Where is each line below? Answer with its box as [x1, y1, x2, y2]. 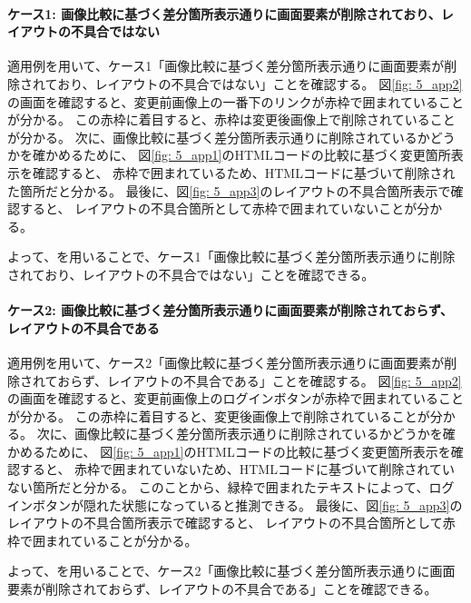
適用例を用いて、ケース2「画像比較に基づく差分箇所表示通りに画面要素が [7, 352, 445, 371]
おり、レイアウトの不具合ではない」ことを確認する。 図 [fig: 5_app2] [57, 74, 463, 93]
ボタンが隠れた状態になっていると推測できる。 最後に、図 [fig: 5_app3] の [32, 495, 463, 514]
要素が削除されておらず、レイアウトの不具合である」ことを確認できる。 [7, 579, 437, 598]
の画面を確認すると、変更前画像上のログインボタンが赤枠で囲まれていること [7, 389, 465, 408]
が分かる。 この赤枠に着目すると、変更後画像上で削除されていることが [7, 406, 430, 425]
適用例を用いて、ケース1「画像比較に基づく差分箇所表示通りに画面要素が [7, 56, 445, 75]
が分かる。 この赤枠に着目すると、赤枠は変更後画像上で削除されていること [7, 110, 456, 129]
